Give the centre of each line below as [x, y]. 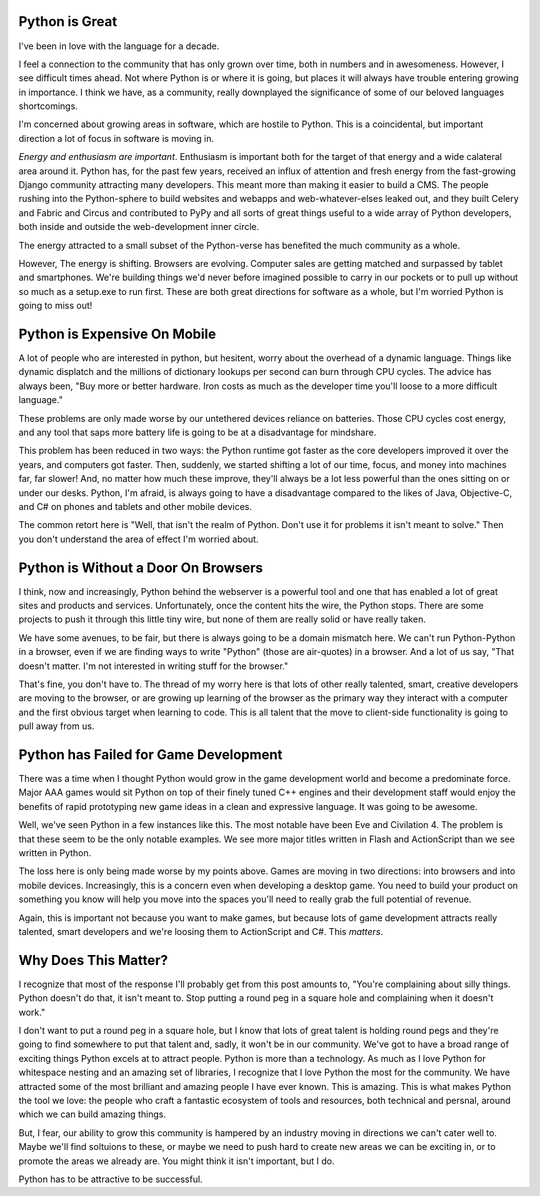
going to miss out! [55, 306]
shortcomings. [48, 106]
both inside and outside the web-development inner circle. [139, 227]
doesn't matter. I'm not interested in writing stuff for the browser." [153, 666]
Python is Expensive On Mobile [117, 333]
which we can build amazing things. [92, 1114]
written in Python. [55, 853]
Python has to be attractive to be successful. [111, 1179]
